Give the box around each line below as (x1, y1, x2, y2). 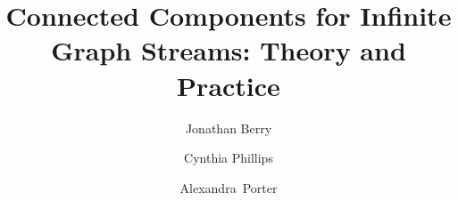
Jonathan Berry (185, 118, 272, 137)
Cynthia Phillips (184, 148, 273, 167)
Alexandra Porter (179, 178, 278, 196)
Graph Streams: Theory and (51, 32, 406, 68)
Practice (177, 67, 280, 103)
